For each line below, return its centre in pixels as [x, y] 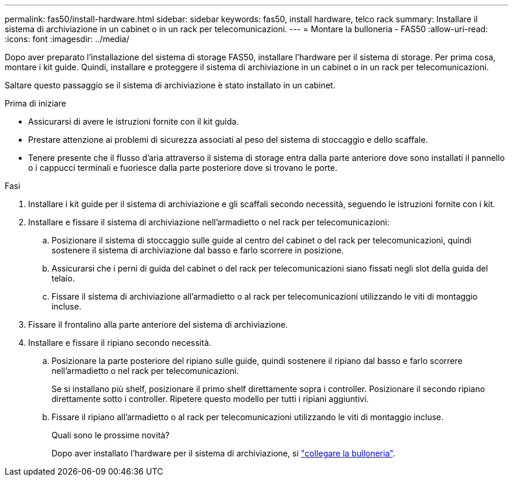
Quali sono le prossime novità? [111, 435]
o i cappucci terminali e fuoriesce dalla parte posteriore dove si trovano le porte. [183, 168]
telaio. [63, 278]
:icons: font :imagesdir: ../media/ [67, 39]
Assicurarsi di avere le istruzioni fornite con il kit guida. [134, 121]
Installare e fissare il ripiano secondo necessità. [120, 343]
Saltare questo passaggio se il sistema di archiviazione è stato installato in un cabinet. [170, 85]
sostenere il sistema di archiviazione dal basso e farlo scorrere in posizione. [198, 250]
